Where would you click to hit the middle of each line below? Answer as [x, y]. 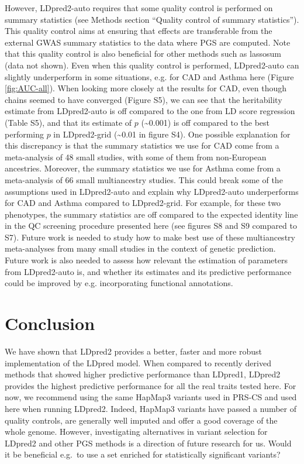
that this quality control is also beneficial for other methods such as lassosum [143, 54]
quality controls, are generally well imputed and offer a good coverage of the [141, 420]
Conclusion [50, 323]
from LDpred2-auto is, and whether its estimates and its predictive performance [148, 271]
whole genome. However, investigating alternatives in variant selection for [136, 432]
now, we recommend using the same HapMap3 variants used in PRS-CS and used [151, 397]
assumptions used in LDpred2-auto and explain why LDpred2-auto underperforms [152, 191]
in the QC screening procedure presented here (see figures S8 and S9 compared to [151, 226]
